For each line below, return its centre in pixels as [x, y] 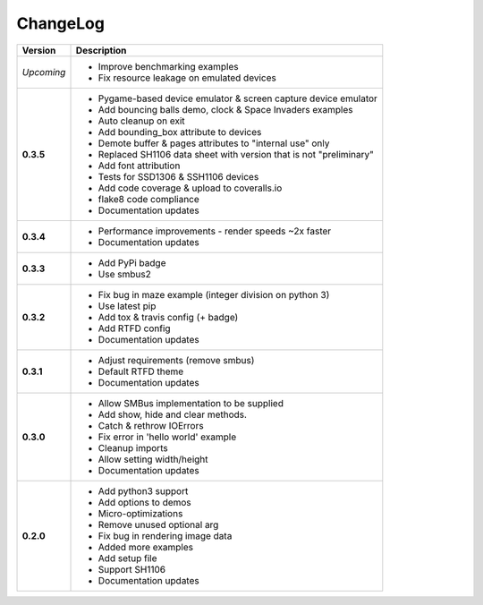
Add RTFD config [134, 328]
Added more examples [146, 547]
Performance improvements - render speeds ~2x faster [215, 231]
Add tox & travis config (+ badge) [168, 317]
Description [101, 50]
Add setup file [127, 558]
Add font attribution [139, 166]
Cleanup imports [133, 447]
